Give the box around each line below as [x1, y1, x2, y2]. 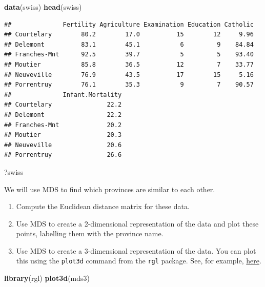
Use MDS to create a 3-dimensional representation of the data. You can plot [16, 245, 256, 256]
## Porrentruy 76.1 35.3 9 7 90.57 [4, 81, 254, 89]
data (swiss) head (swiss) [4, 2, 82, 12]
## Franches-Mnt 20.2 [4, 121, 122, 129]
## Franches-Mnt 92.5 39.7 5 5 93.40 [4, 51, 254, 58]
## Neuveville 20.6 [4, 141, 122, 149]
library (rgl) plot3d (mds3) [4, 273, 90, 283]
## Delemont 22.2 [4, 111, 122, 118]
